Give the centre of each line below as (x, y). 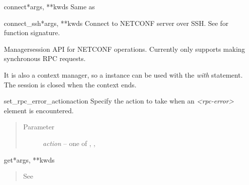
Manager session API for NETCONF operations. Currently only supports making (124, 49)
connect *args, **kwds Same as (49, 6)
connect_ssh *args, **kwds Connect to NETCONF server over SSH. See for (116, 23)
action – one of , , (69, 143)
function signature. (32, 32)
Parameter (39, 127)
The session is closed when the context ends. (70, 84)
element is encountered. (39, 110)
